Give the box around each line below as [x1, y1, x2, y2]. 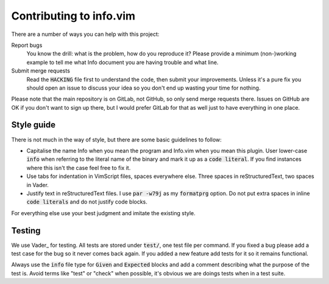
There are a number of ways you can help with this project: [11, 30, 160, 38]
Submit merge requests [11, 67, 70, 74]
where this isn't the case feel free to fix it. [26, 164, 131, 171]
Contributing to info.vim [11, 9, 136, 23]
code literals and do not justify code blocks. [26, 198, 147, 205]
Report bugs [11, 41, 43, 49]
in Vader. [26, 181, 49, 188]
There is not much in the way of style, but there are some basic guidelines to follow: [11, 136, 222, 143]
